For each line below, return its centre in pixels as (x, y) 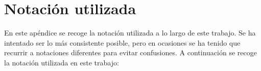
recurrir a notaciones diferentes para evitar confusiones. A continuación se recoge (130, 52)
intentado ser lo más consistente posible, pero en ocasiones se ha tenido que (122, 42)
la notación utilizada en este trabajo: (62, 62)
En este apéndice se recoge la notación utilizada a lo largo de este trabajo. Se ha (130, 33)
